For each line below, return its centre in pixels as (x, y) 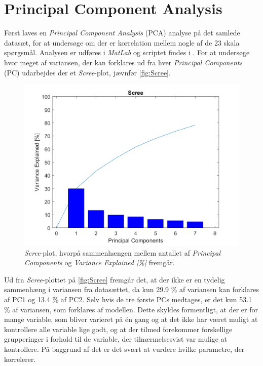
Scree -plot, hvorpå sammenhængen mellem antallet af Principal (123, 252)
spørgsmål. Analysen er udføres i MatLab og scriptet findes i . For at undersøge (127, 52)
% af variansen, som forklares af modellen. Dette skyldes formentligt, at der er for (131, 309)
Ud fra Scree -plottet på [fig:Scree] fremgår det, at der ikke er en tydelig (115, 279)
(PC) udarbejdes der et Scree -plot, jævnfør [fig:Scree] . (87, 72)
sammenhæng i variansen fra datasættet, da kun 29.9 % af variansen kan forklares (132, 289)
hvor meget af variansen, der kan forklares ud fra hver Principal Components (123, 62)
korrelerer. (20, 359)
